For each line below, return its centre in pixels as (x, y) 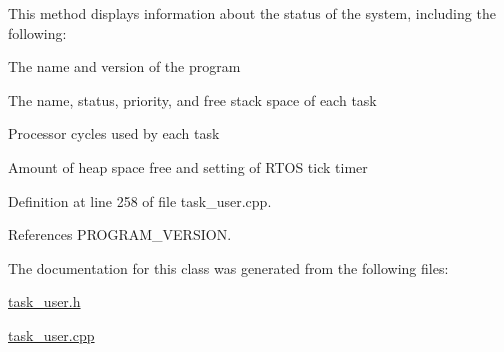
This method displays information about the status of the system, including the (252, 13)
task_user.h (44, 301)
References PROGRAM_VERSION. (120, 234)
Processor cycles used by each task (114, 133)
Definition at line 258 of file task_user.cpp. (140, 200)
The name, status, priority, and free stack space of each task (192, 99)
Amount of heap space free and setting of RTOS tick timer (188, 166)
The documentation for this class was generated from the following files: (228, 267)
